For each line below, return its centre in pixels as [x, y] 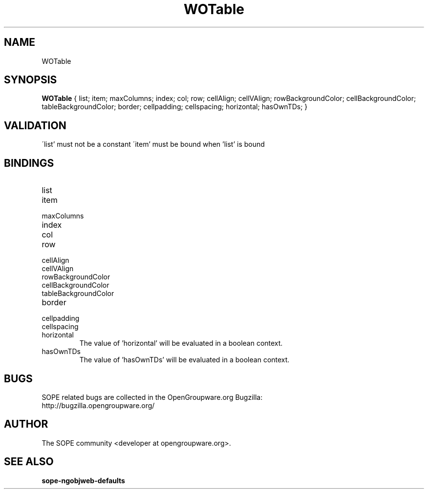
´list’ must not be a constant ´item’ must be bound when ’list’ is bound [153, 144]
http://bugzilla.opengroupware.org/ [98, 405]
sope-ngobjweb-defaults [83, 480]
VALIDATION [35, 125]
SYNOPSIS [31, 80]
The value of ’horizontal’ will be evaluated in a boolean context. [181, 343]
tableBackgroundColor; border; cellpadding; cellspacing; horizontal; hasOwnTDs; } [175, 107]
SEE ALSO [29, 462]
